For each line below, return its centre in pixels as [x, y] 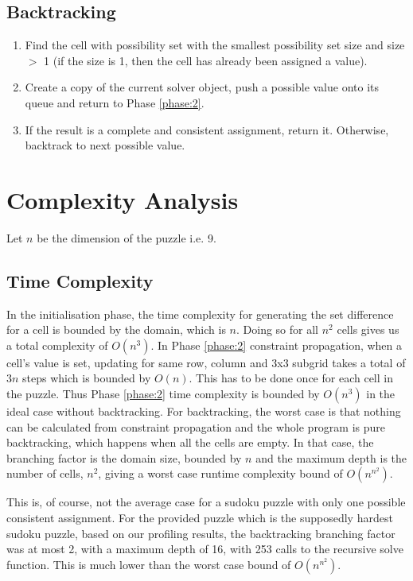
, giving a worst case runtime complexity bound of [220, 473]
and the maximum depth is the [331, 457]
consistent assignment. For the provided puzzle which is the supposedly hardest [200, 518]
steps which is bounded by [87, 378]
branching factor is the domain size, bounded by [124, 457]
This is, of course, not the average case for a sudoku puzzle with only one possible [206, 502]
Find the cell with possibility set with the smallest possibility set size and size [215, 45]
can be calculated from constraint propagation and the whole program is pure [196, 426]
